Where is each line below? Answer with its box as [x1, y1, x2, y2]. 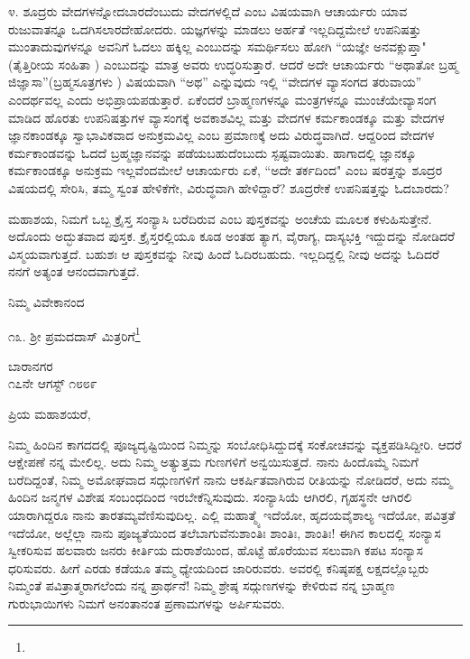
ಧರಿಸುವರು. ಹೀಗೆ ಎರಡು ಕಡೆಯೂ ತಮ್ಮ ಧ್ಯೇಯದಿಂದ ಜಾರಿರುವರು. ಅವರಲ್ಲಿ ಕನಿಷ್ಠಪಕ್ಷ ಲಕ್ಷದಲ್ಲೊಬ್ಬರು [8, 558, 429, 577]
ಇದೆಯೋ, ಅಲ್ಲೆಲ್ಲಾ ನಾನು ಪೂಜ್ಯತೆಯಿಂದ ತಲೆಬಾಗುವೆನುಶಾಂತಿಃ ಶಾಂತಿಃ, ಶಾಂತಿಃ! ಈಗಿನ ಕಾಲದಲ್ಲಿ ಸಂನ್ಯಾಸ [8, 523, 441, 542]
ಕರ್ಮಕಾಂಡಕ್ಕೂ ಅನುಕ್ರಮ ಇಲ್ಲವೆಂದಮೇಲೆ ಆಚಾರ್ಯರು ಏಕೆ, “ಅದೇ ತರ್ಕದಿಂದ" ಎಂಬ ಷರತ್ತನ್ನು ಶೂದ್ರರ [8, 161, 443, 180]
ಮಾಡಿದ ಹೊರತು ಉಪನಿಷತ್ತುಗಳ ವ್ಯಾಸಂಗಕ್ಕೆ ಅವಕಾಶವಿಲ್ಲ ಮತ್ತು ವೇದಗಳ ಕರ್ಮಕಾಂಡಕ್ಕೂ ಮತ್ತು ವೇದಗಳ [8, 107, 445, 126]
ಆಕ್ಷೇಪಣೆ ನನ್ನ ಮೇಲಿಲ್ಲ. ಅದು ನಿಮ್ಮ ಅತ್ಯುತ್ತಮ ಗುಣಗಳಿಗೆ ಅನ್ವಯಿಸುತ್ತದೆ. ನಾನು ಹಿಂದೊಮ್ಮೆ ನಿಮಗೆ [8, 452, 419, 471]
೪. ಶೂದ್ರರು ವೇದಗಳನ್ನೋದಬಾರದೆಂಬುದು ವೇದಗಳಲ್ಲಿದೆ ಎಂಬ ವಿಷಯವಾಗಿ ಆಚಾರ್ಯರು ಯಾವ [8, 2, 408, 20]
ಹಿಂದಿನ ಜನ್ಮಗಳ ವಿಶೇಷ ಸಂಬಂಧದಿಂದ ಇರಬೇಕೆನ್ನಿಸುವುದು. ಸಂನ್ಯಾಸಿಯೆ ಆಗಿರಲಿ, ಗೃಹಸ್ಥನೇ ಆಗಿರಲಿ [8, 487, 412, 506]
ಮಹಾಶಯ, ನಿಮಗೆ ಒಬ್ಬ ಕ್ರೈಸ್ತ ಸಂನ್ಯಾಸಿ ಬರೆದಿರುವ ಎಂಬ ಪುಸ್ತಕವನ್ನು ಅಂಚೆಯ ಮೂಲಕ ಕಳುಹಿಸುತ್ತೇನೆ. [8, 209, 432, 227]
